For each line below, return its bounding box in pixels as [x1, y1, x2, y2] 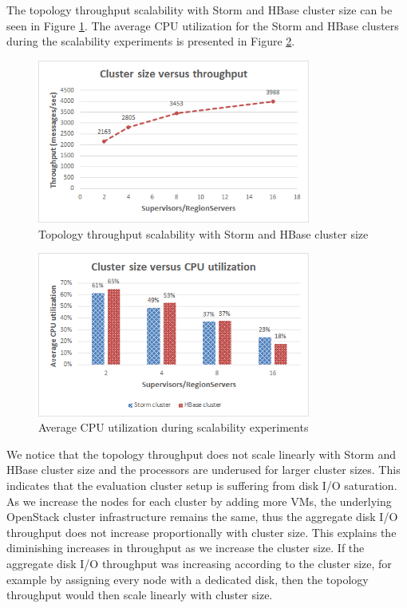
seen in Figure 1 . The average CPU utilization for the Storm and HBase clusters [6, 17, 399, 34]
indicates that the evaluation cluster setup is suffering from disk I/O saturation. [6, 477, 397, 494]
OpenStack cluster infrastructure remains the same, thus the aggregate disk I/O [6, 508, 398, 525]
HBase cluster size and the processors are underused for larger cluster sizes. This [6, 461, 401, 478]
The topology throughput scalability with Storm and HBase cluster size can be [6, 2, 393, 18]
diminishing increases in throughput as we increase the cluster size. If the [6, 539, 365, 556]
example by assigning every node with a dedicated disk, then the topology [6, 570, 369, 587]
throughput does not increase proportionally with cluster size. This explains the [6, 523, 397, 540]
